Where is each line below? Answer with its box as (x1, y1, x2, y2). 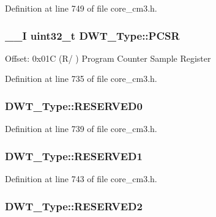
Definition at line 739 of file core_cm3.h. (5, 122, 157, 135)
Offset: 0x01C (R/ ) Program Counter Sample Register (5, 51, 211, 64)
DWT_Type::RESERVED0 (5, 98, 143, 113)
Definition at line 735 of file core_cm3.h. (5, 72, 157, 85)
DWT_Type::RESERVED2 (5, 198, 143, 213)
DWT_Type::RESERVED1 (5, 148, 143, 163)
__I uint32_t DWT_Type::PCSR (5, 28, 180, 43)
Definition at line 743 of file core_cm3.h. (5, 172, 157, 185)
